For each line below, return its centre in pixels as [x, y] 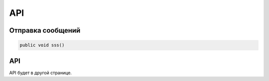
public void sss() [42, 45]
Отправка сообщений [45, 30]
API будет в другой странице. [41, 73]
